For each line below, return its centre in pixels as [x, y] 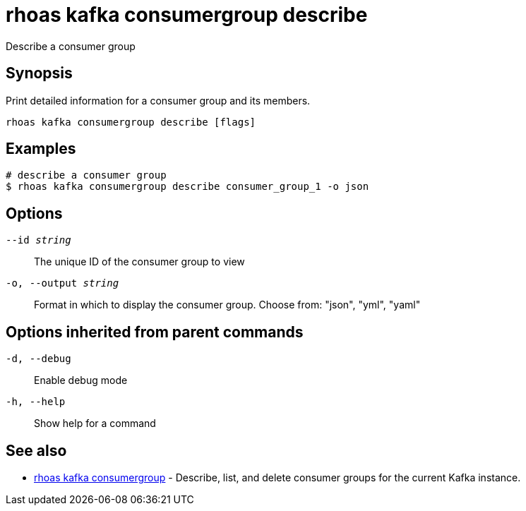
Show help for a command [95, 423]
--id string [38, 240]
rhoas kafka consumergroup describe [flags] [131, 122]
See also [36, 450]
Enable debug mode [81, 380]
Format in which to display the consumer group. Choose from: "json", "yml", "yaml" [227, 305]
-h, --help [36, 402]
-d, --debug [38, 359]
